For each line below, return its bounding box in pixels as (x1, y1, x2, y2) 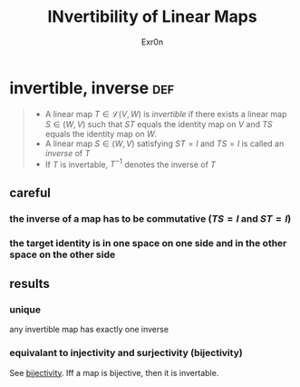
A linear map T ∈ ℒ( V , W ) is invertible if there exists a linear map (44, 108, 287, 119)
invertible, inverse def (9, 77, 175, 98)
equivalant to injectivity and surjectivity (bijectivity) (9, 347, 243, 360)
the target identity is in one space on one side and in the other (9, 236, 287, 249)
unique (9, 303, 42, 315)
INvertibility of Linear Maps (47, 6, 257, 27)
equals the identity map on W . (44, 128, 158, 139)
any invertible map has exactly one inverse (9, 324, 169, 335)
